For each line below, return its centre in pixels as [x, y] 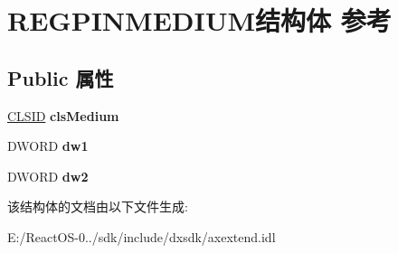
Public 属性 [61, 77]
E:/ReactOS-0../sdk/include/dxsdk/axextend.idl [142, 236]
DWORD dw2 [48, 176]
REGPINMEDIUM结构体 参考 [199, 20]
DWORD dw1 [48, 146]
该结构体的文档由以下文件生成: [98, 206]
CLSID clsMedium [63, 115]
